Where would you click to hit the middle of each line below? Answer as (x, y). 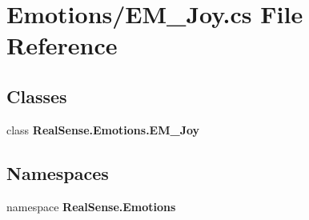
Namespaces (58, 172)
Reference (62, 45)
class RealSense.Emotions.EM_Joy (103, 129)
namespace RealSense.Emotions (91, 206)
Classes (37, 96)
